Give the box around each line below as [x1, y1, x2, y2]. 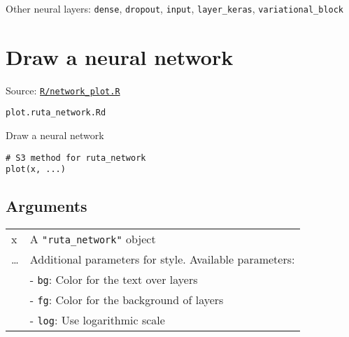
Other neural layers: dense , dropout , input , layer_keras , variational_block [6, 1, 344, 15]
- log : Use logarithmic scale [29, 312, 165, 329]
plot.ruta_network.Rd [6, 108, 106, 118]
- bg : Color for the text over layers [29, 271, 198, 288]
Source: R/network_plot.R [6, 83, 120, 97]
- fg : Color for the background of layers [29, 292, 224, 308]
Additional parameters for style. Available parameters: [29, 251, 295, 268]
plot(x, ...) [6, 164, 66, 175]
